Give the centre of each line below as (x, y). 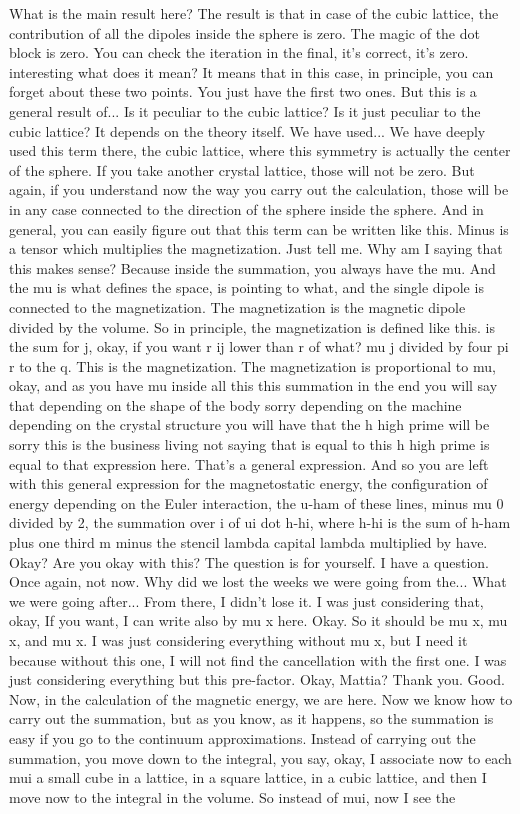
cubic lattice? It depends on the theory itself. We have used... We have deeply (247, 130)
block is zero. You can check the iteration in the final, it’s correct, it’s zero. (239, 52)
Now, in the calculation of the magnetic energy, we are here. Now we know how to (261, 698)
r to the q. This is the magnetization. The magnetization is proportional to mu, (252, 365)
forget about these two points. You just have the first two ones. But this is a (243, 91)
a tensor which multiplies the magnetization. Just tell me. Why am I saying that (256, 248)
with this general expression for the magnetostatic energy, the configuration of (248, 483)
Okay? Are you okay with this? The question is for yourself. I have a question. (249, 561)
